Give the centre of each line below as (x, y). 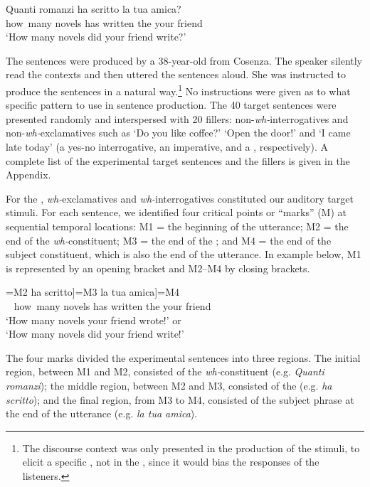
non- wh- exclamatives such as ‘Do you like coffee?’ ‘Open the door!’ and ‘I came (178, 133)
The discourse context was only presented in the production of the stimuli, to (191, 448)
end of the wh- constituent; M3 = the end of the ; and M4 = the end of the (169, 240)
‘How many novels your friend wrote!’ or (94, 320)
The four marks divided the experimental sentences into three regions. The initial (183, 357)
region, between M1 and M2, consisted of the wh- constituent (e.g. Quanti (165, 371)
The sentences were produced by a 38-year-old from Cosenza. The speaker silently (184, 60)
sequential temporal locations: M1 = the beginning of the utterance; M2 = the (177, 226)
